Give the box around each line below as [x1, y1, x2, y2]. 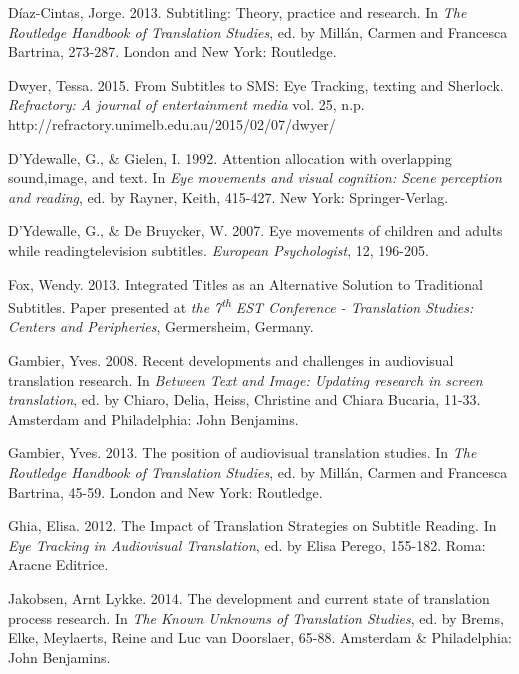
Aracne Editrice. [8, 554, 109, 575]
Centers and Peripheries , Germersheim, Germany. [8, 316, 314, 337]
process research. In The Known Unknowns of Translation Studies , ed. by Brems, [8, 607, 504, 628]
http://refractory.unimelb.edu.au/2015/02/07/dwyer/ [8, 113, 336, 134]
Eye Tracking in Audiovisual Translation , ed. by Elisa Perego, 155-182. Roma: [8, 534, 486, 555]
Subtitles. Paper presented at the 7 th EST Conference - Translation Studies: [8, 294, 474, 317]
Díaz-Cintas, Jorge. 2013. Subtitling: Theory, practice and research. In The [8, 2, 467, 22]
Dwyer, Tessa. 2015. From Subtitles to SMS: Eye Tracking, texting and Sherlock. [8, 74, 504, 95]
